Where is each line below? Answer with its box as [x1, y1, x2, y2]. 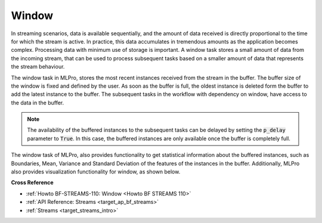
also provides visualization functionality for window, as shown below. [11, 168, 181, 175]
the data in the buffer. [11, 99, 64, 106]
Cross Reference [11, 179, 54, 186]
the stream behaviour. [11, 63, 65, 70]
